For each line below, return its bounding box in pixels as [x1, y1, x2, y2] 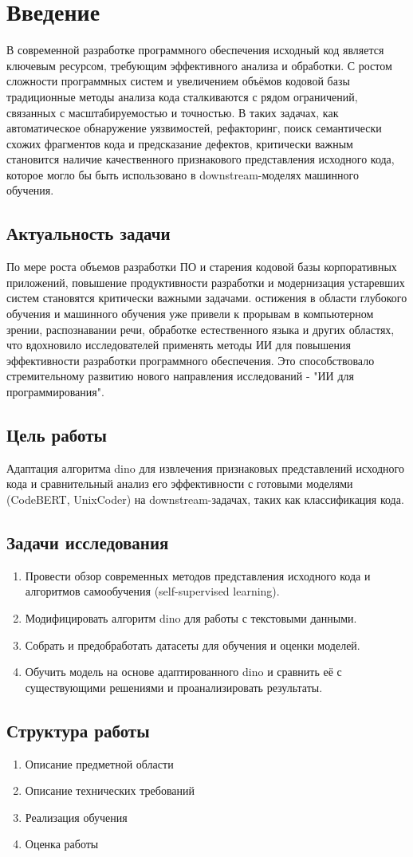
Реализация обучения [25, 808, 128, 825]
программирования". [6, 383, 104, 400]
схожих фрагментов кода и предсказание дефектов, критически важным [6, 135, 353, 151]
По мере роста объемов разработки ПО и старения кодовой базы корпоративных [6, 258, 397, 275]
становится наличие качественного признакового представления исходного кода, [6, 151, 395, 167]
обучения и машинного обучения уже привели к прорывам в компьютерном [6, 305, 374, 322]
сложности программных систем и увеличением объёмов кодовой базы [6, 73, 350, 89]
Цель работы [6, 423, 107, 446]
